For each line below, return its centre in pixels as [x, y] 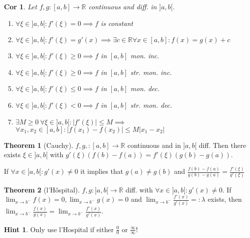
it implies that [102, 171]
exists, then [225, 199]
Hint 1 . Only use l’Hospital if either [59, 229]
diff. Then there [222, 145]
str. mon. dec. [151, 105]
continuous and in [154, 145]
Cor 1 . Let [21, 6]
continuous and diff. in [123, 6]
